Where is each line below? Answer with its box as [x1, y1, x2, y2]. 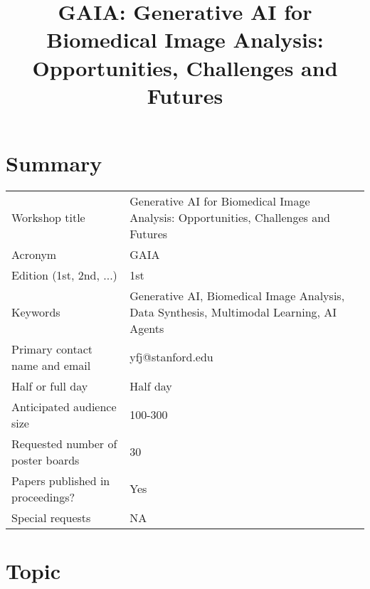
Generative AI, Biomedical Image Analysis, [129, 287, 345, 304]
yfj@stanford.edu [129, 349, 213, 366]
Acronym [11, 245, 57, 262]
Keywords [11, 303, 60, 320]
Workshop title [11, 208, 85, 225]
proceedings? [11, 488, 75, 505]
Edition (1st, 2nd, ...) [11, 266, 117, 283]
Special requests [11, 509, 91, 526]
